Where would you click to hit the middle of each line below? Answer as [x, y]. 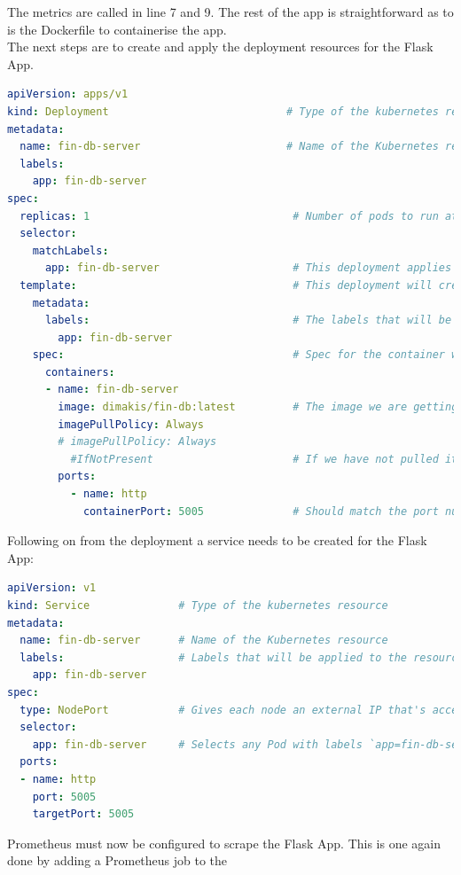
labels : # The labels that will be [248, 320]
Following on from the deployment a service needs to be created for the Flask [217, 540]
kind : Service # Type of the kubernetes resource [198, 605]
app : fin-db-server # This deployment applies [248, 268]
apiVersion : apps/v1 [68, 94]
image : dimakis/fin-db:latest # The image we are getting [258, 407]
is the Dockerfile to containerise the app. [117, 29]
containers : [80, 372]
